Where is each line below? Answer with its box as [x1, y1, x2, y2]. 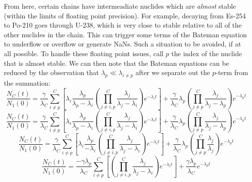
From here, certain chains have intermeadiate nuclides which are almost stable [4, 1, 236, 11]
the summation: [4, 77, 50, 88]
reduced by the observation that [4, 67, 99, 77]
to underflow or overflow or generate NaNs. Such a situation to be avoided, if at [4, 39, 241, 49]
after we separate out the [135, 67, 210, 77]
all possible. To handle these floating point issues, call [4, 48, 164, 58]
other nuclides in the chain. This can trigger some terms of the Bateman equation [4, 29, 247, 39]
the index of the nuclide [171, 48, 242, 58]
